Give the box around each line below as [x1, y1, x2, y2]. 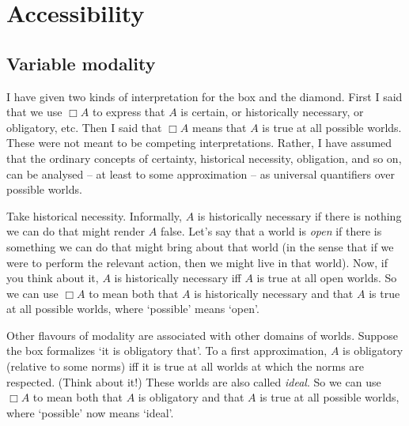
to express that [92, 104, 165, 120]
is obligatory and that [138, 389, 244, 405]
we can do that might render [6, 223, 146, 239]
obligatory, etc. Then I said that [6, 119, 162, 135]
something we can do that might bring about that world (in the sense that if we [6, 238, 394, 254]
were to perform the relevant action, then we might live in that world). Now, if [6, 254, 388, 270]
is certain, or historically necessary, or [180, 104, 364, 120]
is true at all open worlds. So [256, 270, 397, 286]
